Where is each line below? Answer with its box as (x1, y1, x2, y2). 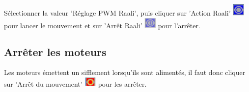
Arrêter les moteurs (4, 44, 107, 59)
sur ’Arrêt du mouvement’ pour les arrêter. (4, 78, 147, 89)
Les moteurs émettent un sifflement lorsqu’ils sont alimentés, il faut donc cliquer (4, 67, 246, 77)
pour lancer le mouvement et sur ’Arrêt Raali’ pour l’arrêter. (4, 20, 200, 31)
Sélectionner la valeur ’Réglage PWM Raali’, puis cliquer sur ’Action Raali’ (4, 8, 231, 18)
